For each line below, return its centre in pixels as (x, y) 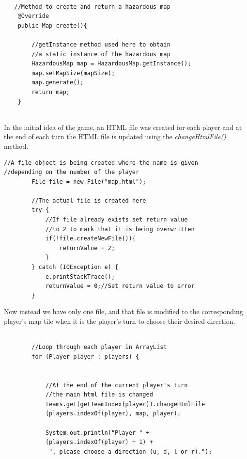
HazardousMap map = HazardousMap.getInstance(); (111, 64)
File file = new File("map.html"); (89, 182)
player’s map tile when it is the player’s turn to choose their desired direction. (120, 321)
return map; (51, 92)
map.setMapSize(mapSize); (73, 73)
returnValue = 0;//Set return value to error (120, 286)
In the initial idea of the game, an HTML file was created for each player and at (123, 127)
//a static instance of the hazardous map (101, 54)
